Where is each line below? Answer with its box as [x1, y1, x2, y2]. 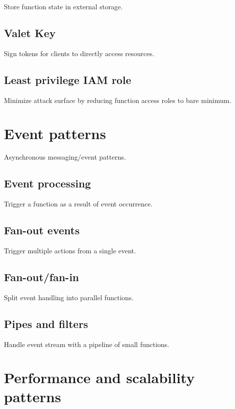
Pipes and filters [4, 316, 88, 331]
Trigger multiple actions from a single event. [4, 245, 136, 255]
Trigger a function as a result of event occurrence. [4, 199, 153, 209]
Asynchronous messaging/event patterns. [4, 152, 126, 162]
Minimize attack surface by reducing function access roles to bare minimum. [4, 95, 232, 105]
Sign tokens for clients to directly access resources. [4, 48, 155, 58]
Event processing [4, 176, 91, 191]
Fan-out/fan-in [4, 269, 79, 284]
